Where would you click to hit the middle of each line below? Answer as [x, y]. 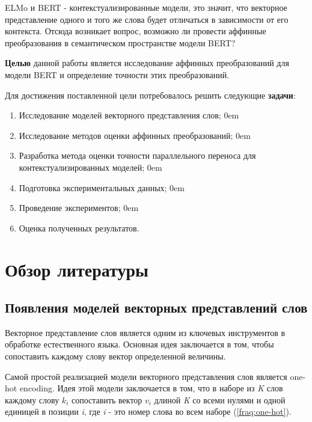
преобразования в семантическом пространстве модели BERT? [120, 42]
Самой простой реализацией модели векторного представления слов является [146, 376]
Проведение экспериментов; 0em [79, 208]
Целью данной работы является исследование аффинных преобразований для [147, 63]
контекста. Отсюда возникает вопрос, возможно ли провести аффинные [136, 31]
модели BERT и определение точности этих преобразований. [117, 74]
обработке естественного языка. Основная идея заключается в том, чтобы [139, 344]
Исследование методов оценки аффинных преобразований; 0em [135, 135]
